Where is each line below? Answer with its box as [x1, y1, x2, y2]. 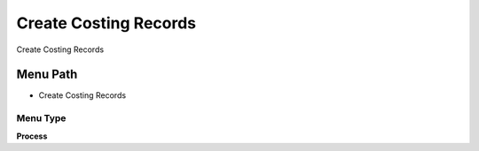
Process [16, 131, 48, 141]
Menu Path [16, 67, 78, 82]
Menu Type [16, 112, 67, 125]
